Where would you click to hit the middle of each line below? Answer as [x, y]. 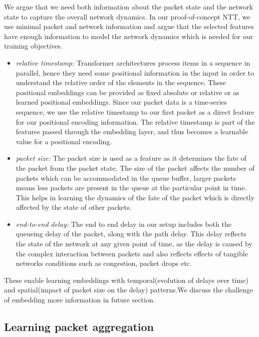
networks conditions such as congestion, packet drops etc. [104, 263]
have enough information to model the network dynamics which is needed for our [128, 36]
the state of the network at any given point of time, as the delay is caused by [134, 244]
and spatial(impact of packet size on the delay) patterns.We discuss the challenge [129, 290]
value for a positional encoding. [64, 141]
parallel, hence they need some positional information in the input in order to [135, 72]
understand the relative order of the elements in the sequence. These [121, 82]
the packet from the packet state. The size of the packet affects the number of [135, 167]
